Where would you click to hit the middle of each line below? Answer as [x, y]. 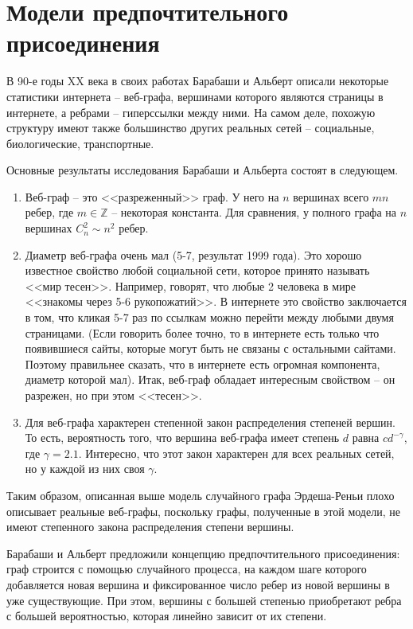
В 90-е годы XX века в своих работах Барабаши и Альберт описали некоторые [198, 81]
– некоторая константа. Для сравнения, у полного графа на [254, 212]
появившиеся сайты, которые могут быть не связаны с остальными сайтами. [210, 348]
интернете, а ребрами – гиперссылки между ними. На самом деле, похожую [191, 112]
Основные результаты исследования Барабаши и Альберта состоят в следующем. [203, 170]
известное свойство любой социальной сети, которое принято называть [197, 270]
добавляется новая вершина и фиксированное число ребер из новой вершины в [198, 584]
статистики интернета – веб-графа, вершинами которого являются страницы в [195, 96]
